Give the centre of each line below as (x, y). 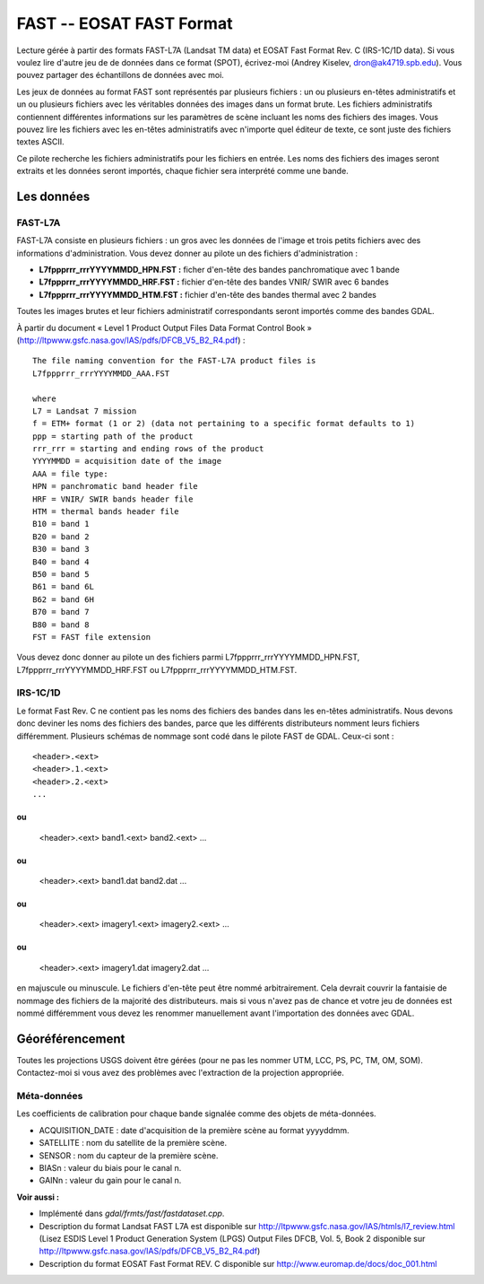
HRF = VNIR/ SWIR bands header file (113, 499)
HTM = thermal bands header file (106, 512)
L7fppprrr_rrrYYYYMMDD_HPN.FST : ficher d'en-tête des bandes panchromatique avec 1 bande (220, 270)
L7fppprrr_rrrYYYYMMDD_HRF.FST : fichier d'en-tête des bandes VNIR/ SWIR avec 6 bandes (214, 282)
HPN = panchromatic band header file (116, 486)
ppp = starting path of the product (113, 436)
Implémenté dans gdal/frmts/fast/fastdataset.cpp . (132, 1214)
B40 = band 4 (61, 562)
